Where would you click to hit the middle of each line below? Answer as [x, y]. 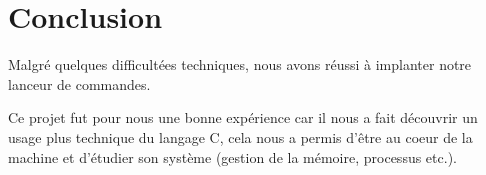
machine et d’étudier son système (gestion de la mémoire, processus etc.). [232, 156]
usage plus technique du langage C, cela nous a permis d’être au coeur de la [240, 136]
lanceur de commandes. [79, 83]
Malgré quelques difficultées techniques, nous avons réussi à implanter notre [240, 64]
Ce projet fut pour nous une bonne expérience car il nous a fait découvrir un [243, 117]
